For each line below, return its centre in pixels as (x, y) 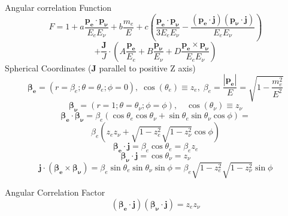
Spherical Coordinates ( (48, 67)
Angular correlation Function (58, 7)
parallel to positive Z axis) (147, 67)
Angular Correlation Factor (55, 192)
